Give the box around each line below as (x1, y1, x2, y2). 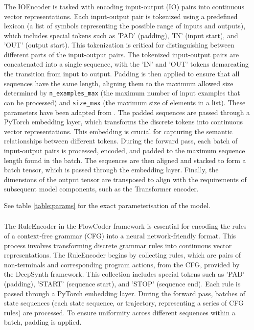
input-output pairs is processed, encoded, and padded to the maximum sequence (4, 145, 245, 155)
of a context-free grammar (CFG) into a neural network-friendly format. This (4, 231, 236, 241)
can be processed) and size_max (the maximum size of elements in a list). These (4, 97, 246, 107)
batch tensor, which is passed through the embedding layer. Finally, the (4, 165, 219, 175)
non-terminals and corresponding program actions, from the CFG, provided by (4, 259, 240, 269)
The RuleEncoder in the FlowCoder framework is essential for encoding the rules (4, 221, 247, 231)
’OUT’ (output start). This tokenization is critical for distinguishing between (4, 40, 234, 50)
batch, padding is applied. (4, 317, 82, 327)
